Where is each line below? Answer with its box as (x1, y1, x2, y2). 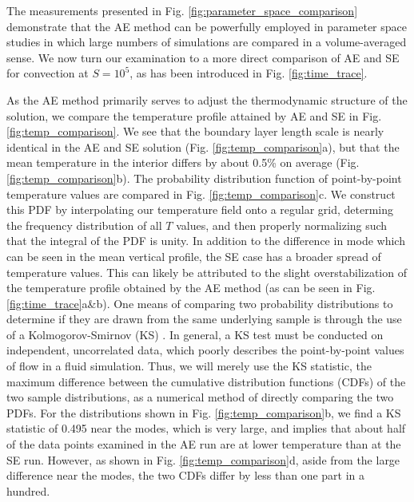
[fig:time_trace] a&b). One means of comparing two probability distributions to (6, 294, 393, 311)
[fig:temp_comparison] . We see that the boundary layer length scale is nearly (6, 123, 384, 140)
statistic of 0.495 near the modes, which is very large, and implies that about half (6, 420, 406, 437)
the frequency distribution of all (6, 216, 162, 233)
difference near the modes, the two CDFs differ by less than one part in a (6, 467, 365, 484)
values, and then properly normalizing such (176, 216, 388, 233)
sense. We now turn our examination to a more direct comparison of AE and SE (6, 49, 400, 65)
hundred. (6, 482, 50, 499)
